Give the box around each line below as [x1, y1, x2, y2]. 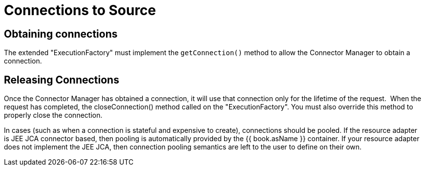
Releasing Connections [4, 73, 119, 86]
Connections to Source [4, 2, 156, 19]
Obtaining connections [4, 27, 118, 40]
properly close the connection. [4, 111, 103, 120]
